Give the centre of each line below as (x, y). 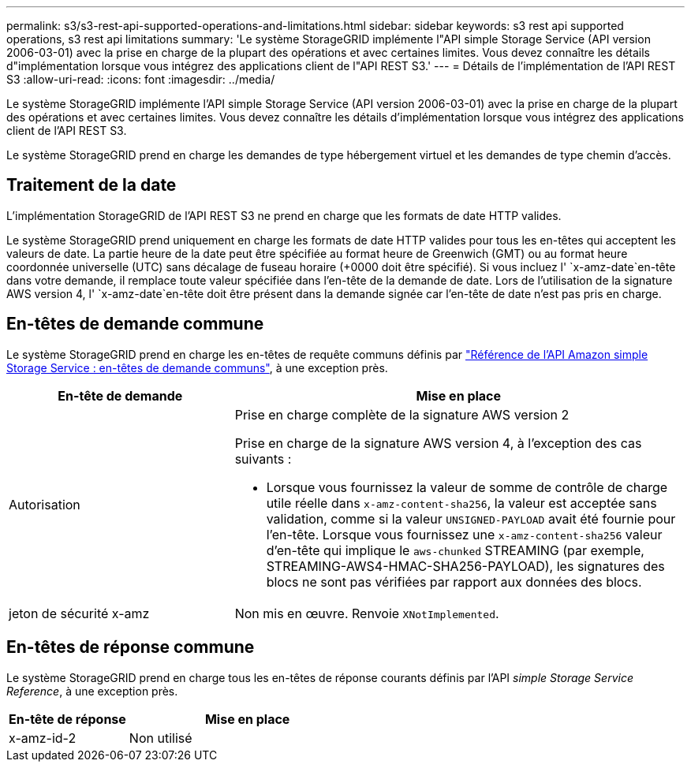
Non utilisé (161, 738)
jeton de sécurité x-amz (79, 613)
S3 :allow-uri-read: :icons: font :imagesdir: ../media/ (141, 79)
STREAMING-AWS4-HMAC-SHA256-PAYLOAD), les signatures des (465, 566)
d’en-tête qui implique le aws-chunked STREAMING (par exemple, (455, 550)
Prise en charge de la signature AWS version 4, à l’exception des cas (438, 443)
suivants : (263, 459)
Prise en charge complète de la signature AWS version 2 (402, 414)
